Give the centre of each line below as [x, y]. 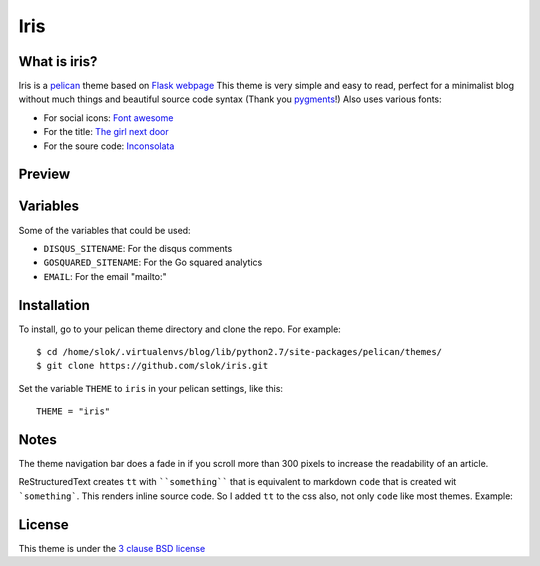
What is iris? [58, 61]
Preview [44, 174]
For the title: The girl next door [106, 132]
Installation [54, 305]
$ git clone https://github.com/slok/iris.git [152, 366]
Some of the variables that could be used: [104, 230]
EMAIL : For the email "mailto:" [105, 276]
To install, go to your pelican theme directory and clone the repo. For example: [180, 329]
